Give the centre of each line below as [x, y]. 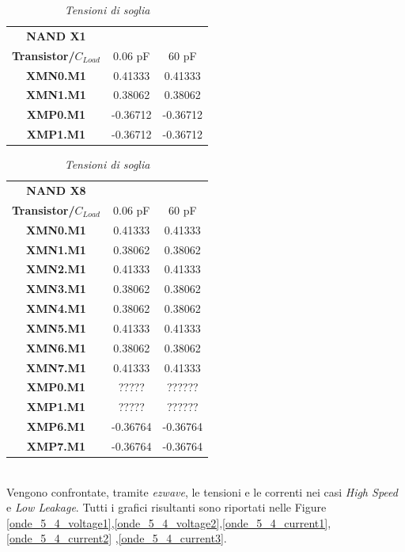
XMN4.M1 [56, 308]
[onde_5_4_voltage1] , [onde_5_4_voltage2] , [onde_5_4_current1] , [169, 522]
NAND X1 [56, 35]
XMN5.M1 [56, 327]
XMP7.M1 [56, 445]
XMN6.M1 [56, 347]
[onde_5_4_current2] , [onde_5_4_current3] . [117, 538]
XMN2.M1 [56, 269]
